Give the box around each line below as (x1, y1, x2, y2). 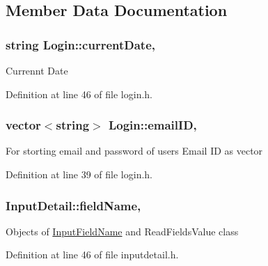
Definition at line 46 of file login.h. (6, 86, 153, 101)
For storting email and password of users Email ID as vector (6, 143, 263, 158)
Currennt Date (6, 63, 68, 77)
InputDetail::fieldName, (6, 196, 141, 214)
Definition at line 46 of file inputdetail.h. (6, 247, 179, 262)
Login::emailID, (108, 116, 197, 134)
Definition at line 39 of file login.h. (6, 167, 153, 181)
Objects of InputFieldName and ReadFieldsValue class (6, 224, 239, 238)
